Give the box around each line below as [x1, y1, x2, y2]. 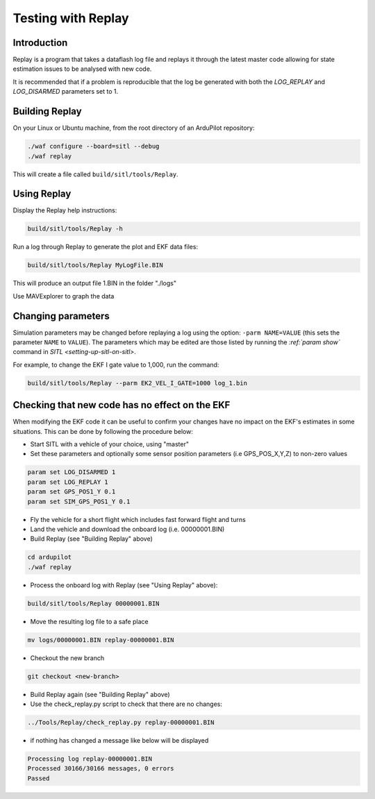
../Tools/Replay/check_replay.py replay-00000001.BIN [27, 718, 215, 727]
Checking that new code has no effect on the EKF [12, 399, 231, 411]
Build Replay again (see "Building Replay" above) [30, 690, 170, 698]
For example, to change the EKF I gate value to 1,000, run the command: [12, 360, 219, 369]
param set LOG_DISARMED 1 [27, 469, 116, 476]
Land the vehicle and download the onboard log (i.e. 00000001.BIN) [30, 525, 225, 533]
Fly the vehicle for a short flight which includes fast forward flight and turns [30, 515, 246, 523]
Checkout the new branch [30, 653, 105, 662]
